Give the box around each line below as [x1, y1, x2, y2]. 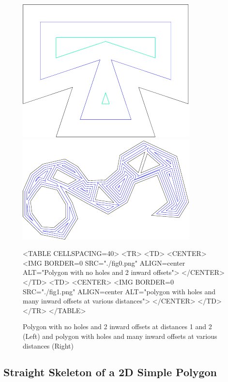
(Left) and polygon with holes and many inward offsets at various [23, 331, 217, 341]
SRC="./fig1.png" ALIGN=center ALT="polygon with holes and [23, 286, 216, 296]
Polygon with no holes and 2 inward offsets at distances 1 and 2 [23, 321, 212, 332]
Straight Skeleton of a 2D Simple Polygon [3, 364, 217, 379]
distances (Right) [23, 340, 74, 350]
